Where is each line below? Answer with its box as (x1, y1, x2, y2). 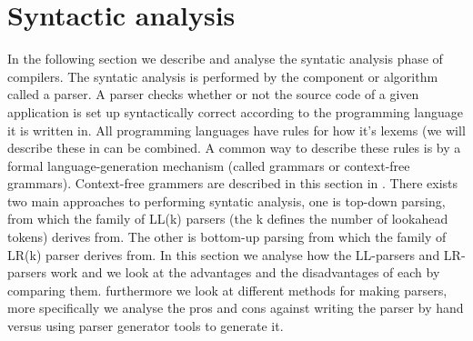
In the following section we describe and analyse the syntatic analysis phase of (7, 49, 443, 68)
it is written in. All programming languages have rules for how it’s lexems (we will (7, 120, 466, 139)
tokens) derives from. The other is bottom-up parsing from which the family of (7, 227, 447, 246)
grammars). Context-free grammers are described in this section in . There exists (7, 174, 458, 193)
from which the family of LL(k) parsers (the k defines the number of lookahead (7, 209, 448, 228)
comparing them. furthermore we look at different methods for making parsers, (7, 280, 448, 299)
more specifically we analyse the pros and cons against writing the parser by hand (7, 298, 464, 317)
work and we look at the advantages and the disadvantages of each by (50, 263, 440, 282)
